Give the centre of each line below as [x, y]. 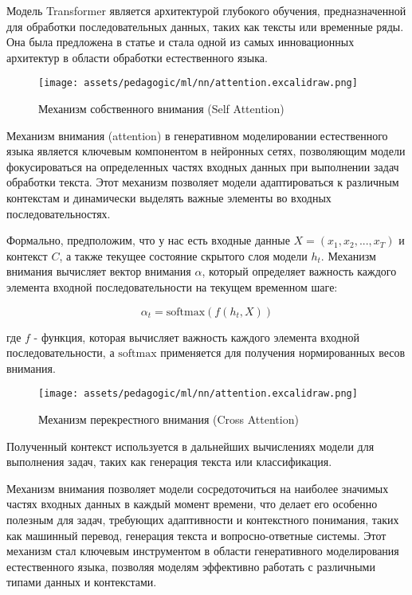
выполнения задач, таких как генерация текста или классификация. [169, 462]
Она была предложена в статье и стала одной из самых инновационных [180, 42]
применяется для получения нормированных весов [283, 352]
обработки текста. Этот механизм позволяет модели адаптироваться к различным [203, 182]
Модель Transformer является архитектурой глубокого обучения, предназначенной [206, 10]
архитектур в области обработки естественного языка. [137, 57]
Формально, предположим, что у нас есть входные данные [148, 240]
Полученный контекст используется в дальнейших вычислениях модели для [190, 446]
